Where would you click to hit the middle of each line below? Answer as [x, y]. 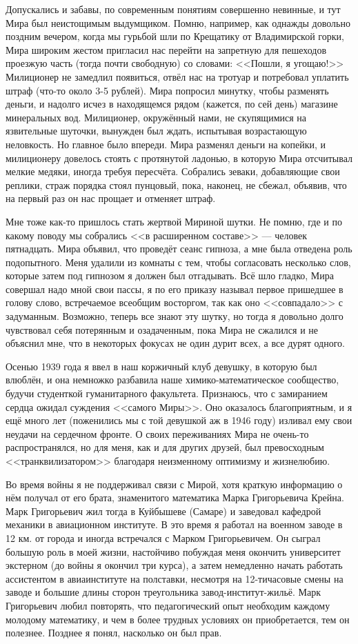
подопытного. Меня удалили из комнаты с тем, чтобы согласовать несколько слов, [178, 262]
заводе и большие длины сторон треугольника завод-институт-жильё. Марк [163, 592]
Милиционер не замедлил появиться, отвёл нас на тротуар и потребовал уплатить [177, 76]
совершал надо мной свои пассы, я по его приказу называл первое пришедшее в [175, 289]
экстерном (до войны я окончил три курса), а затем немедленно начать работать [174, 565]
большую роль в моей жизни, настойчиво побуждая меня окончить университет [173, 551]
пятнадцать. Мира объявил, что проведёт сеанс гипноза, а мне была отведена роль [179, 249]
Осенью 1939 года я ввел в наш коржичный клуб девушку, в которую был [161, 366]
